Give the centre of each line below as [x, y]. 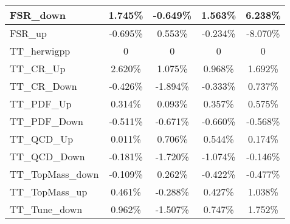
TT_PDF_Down [47, 121]
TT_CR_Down [43, 86]
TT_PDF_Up [41, 104]
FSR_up [28, 33]
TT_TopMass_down [54, 174]
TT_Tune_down [46, 209]
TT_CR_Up [38, 68]
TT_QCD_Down [47, 156]
